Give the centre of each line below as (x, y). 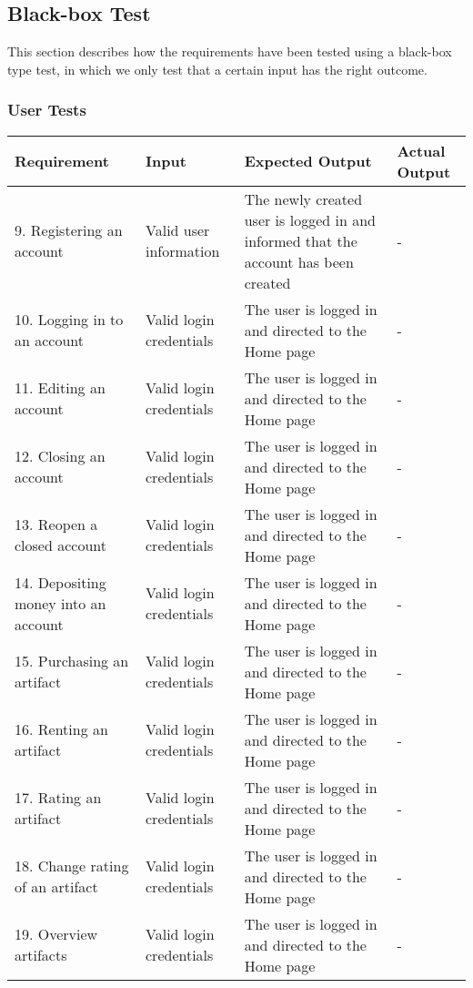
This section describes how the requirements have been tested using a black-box (230, 51)
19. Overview (56, 934)
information (183, 251)
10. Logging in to (69, 320)
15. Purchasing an (72, 661)
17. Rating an (58, 798)
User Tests (47, 110)
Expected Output (308, 161)
